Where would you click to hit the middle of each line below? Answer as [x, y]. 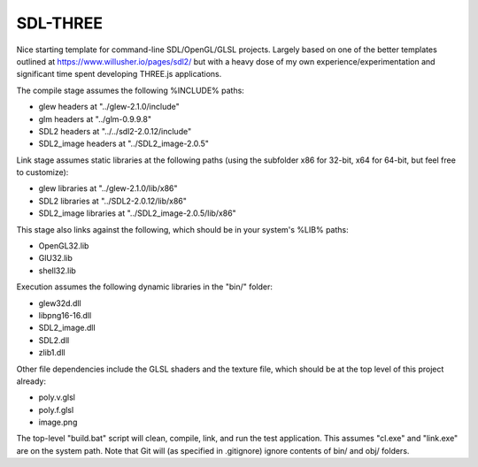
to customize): [42, 172]
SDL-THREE [60, 23]
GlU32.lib [55, 258]
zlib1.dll [52, 353]
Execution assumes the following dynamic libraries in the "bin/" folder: [145, 287]
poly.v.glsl [57, 397]
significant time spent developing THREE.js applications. [119, 74]
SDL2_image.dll [67, 328]
